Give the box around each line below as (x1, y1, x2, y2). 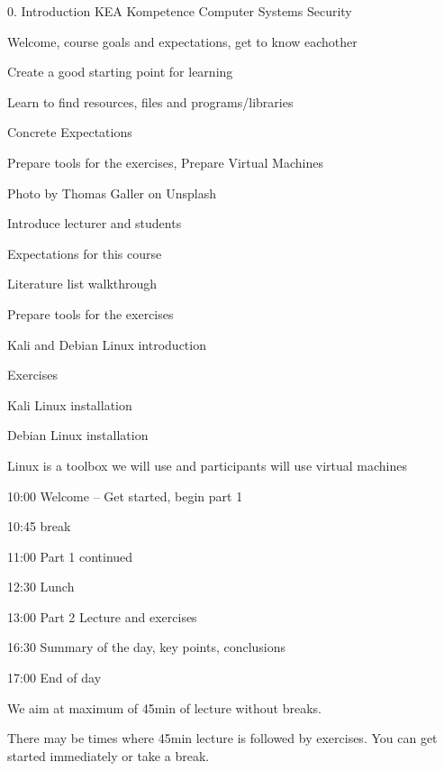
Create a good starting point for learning (7, 62, 233, 81)
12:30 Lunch (7, 577, 75, 596)
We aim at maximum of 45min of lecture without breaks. (7, 698, 322, 717)
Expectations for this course (7, 243, 162, 262)
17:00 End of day (7, 668, 102, 687)
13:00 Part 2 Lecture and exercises (7, 607, 197, 626)
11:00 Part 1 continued (7, 546, 133, 565)
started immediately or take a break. (7, 746, 210, 765)
